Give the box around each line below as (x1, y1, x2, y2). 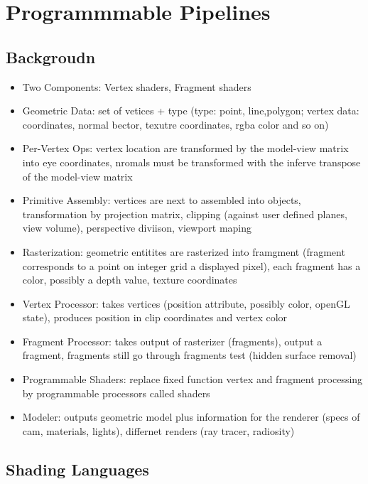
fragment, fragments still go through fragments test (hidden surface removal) (22, 348, 357, 362)
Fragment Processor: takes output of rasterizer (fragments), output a (22, 333, 323, 348)
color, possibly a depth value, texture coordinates (22, 272, 237, 287)
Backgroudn (6, 45, 96, 68)
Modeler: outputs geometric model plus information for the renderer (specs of (22, 409, 360, 424)
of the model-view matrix (22, 168, 133, 183)
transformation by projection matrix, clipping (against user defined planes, (22, 206, 347, 221)
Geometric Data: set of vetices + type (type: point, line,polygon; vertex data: (22, 103, 359, 118)
